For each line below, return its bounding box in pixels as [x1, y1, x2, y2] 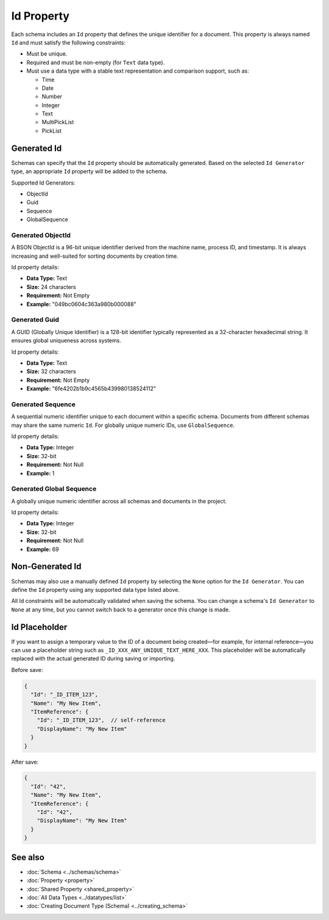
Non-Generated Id [11, 561, 82, 572]
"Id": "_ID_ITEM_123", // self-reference [37, 717, 166, 724]
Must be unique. [26, 50, 68, 57]
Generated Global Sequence [11, 484, 97, 493]
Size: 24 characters [26, 283, 76, 290]
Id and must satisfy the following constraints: [11, 38, 126, 46]
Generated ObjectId [11, 231, 71, 239]
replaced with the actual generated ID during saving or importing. [11, 655, 175, 662]
